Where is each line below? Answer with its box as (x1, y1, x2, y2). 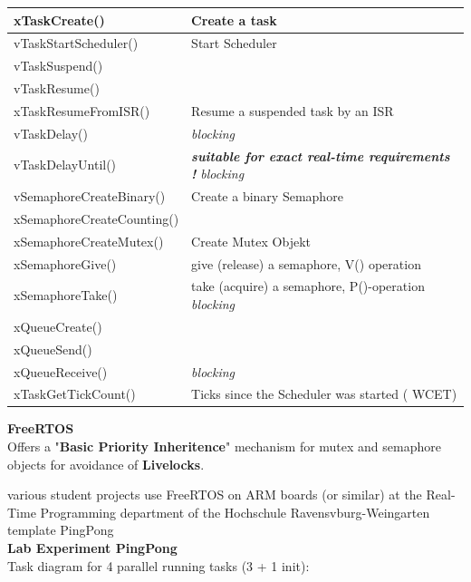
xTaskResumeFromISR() (14, 101, 150, 120)
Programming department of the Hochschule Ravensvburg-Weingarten (40, 502, 430, 521)
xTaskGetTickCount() (14, 384, 136, 403)
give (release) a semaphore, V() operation (191, 254, 421, 273)
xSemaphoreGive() (14, 254, 117, 273)
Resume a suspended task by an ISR (191, 101, 394, 120)
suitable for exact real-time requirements (191, 146, 450, 165)
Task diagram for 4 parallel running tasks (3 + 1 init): (7, 556, 310, 575)
